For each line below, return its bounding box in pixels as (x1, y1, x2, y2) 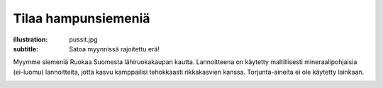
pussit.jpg (69, 35, 99, 44)
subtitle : (13, 44, 39, 53)
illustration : (13, 35, 48, 44)
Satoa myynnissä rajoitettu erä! (69, 44, 160, 53)
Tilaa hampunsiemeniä (13, 11, 150, 26)
